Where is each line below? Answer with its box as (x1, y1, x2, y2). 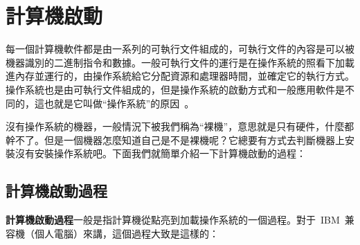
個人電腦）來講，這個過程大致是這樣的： (34, 226, 219, 240)
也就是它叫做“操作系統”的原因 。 (44, 96, 195, 110)
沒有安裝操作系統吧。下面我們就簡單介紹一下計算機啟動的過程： (15, 146, 306, 161)
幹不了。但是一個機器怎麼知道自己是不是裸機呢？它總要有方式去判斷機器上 (6, 132, 345, 147)
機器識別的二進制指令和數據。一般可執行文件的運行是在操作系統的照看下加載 (6, 55, 354, 69)
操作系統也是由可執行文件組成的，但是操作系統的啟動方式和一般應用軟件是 (6, 82, 345, 96)
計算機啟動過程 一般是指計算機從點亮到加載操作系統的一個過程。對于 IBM (6, 212, 340, 227)
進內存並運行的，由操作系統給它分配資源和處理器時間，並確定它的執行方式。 (6, 69, 354, 83)
